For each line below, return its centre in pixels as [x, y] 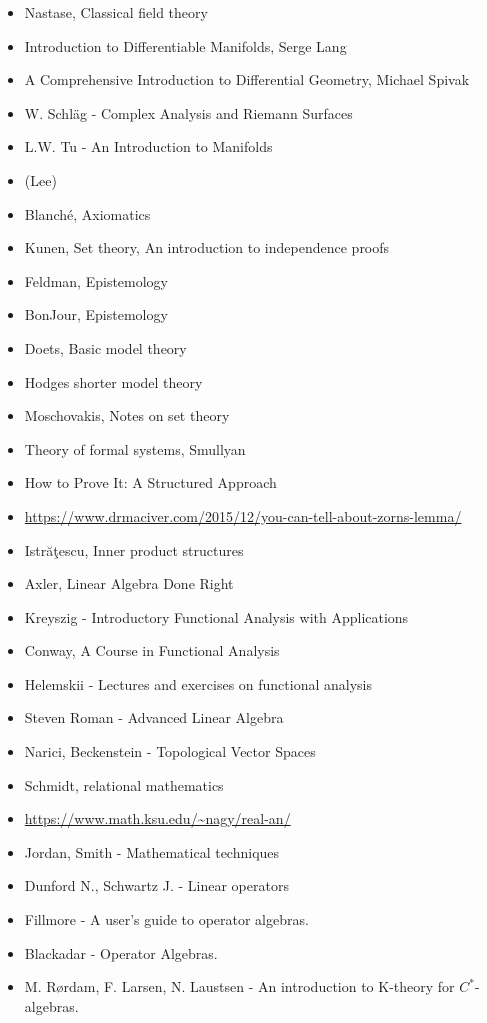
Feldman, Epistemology [96, 280]
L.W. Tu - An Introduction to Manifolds [148, 146]
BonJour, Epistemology [96, 314]
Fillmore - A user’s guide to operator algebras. [166, 919]
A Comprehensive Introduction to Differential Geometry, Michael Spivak [247, 79]
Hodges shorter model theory [113, 381]
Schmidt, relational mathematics [124, 784]
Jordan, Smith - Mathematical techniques [152, 851]
